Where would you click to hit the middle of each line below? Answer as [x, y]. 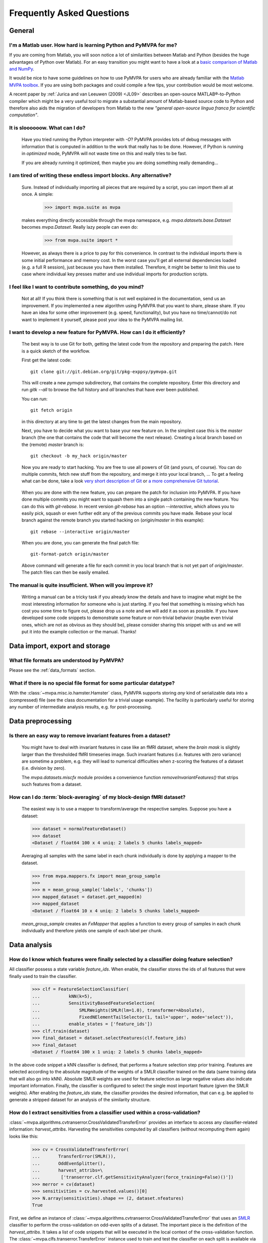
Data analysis [31, 945]
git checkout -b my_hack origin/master [79, 456]
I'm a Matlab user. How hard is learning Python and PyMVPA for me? [93, 45]
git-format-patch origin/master [70, 554]
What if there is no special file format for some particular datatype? [92, 683]
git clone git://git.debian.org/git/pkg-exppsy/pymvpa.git [104, 371]
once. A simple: [37, 194]
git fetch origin [51, 410]
